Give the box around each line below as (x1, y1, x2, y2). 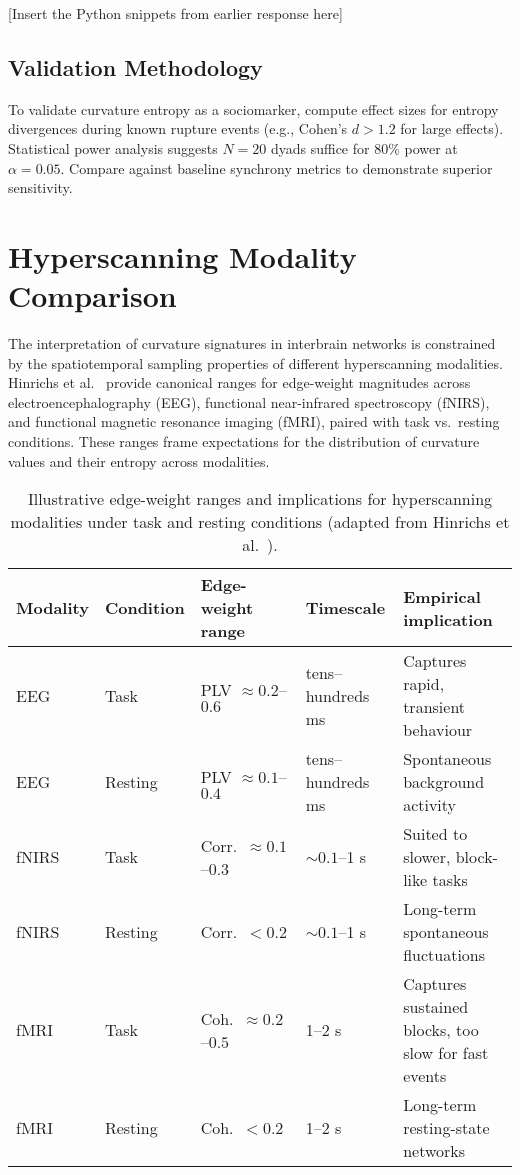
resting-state (403, 1116, 490, 1140)
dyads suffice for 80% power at (270, 137, 458, 158)
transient (403, 695, 466, 719)
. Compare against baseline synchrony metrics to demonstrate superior (60, 157, 493, 178)
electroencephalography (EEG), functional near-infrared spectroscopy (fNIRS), (8, 391, 490, 412)
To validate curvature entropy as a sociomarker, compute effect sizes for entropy (8, 98, 499, 119)
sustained (403, 995, 469, 1019)
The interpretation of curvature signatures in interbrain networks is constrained (8, 333, 496, 354)
